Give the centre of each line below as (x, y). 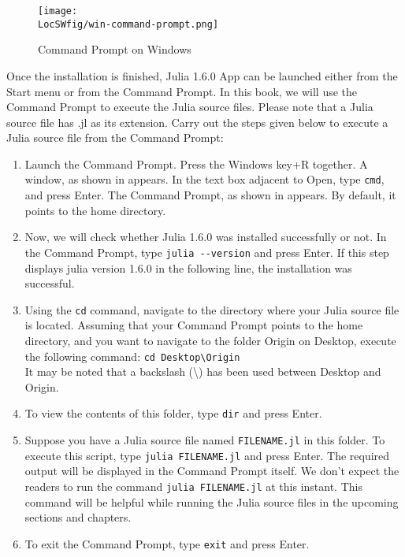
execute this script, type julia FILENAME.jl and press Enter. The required (207, 455)
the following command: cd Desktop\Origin (132, 356)
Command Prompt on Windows (115, 49)
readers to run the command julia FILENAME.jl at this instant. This (193, 486)
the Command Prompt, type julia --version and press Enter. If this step (207, 252)
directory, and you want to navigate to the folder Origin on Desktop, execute (210, 340)
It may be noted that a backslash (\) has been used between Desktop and (203, 371)
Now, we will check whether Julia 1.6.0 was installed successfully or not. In (206, 237)
